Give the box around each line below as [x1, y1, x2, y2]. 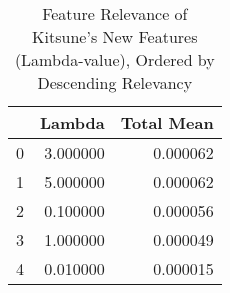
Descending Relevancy [37, 71, 193, 94]
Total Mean [120, 111, 214, 134]
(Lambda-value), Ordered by [14, 48, 215, 71]
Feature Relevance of [42, 2, 188, 25]
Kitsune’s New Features [32, 25, 198, 48]
